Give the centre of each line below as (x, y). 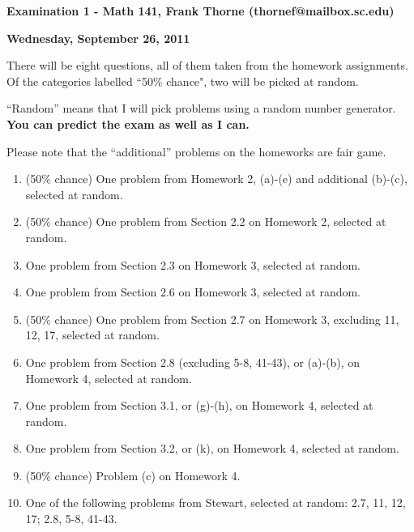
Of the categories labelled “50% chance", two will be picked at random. (183, 81)
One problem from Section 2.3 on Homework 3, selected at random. (193, 264)
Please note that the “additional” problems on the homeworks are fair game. (196, 151)
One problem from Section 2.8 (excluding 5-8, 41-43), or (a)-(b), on (193, 362)
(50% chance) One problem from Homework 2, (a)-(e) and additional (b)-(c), (216, 179)
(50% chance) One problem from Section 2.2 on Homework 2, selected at (206, 221)
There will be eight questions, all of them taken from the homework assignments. (207, 65)
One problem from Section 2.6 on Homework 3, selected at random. (193, 292)
